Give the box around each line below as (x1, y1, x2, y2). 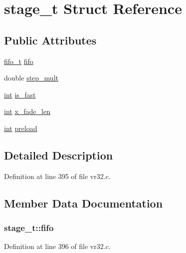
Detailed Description (4, 147, 113, 162)
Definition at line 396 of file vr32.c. (4, 241, 111, 251)
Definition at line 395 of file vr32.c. (4, 170, 111, 181)
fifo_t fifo (4, 55, 33, 66)
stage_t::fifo (4, 221, 54, 234)
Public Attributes (4, 32, 97, 47)
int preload (4, 122, 37, 133)
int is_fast (4, 89, 36, 99)
